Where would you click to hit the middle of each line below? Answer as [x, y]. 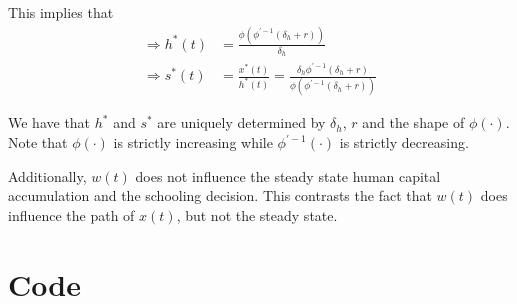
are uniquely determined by [241, 122]
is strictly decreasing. [404, 142]
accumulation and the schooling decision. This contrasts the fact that [220, 195]
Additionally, [47, 175]
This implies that [61, 12]
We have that [49, 122]
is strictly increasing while [193, 142]
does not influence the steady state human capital [288, 175]
